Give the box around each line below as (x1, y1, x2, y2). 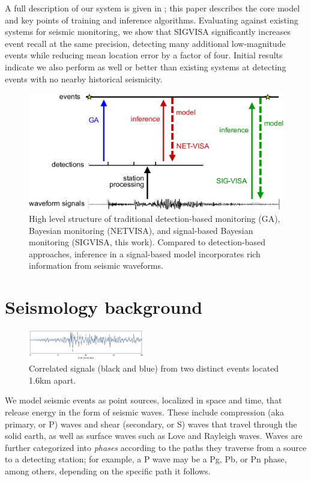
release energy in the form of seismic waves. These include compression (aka (5, 405, 284, 418)
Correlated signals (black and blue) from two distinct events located (29, 362, 279, 375)
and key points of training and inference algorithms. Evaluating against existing (5, 13, 298, 26)
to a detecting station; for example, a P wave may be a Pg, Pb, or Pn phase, (5, 453, 287, 465)
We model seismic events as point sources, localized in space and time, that (5, 394, 282, 406)
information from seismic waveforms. (29, 259, 163, 272)
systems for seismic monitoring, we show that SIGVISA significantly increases (5, 25, 291, 38)
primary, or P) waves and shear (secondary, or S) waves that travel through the (5, 417, 297, 430)
